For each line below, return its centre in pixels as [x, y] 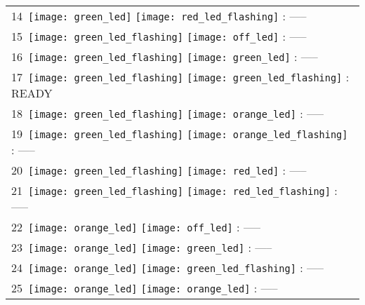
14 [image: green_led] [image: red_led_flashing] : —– [159, 16]
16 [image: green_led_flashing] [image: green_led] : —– [165, 56]
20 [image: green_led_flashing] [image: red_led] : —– [159, 170]
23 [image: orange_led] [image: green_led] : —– [142, 247]
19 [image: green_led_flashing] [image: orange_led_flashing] [180, 134]
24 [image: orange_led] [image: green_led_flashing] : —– [167, 267]
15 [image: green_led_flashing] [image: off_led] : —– [159, 36]
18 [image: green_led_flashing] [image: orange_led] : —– [167, 113]
